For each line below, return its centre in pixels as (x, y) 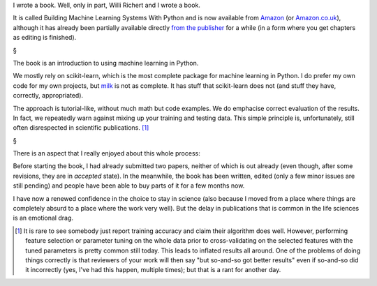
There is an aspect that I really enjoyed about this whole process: (106, 153)
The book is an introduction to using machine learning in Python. (106, 63)
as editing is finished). (45, 38)
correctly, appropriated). (48, 96)
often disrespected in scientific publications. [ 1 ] (81, 128)
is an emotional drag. (43, 218)
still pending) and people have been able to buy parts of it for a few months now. (129, 186)
